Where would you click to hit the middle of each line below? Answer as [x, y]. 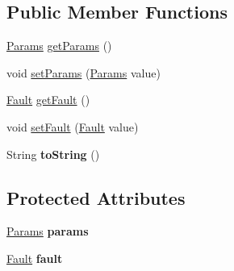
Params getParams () [59, 46]
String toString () [53, 154]
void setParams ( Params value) [84, 72]
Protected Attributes [96, 197]
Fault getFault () [48, 100]
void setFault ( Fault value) [73, 126]
